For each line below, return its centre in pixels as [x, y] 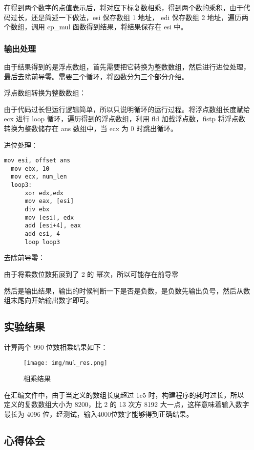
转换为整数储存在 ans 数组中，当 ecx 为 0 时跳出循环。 [91, 128]
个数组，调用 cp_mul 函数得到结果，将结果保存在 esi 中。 [96, 27]
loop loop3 [42, 242]
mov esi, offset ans [37, 161]
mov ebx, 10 [30, 169]
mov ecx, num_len [39, 177]
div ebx [37, 210]
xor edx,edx [44, 193]
